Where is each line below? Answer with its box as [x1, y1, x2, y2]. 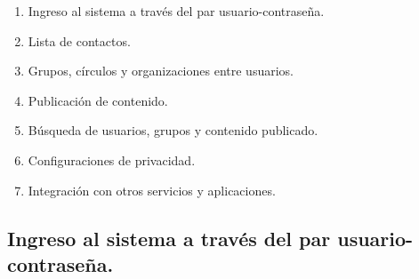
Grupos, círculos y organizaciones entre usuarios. [28, 61, 294, 80]
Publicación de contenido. [28, 91, 168, 109]
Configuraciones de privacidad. [28, 150, 196, 169]
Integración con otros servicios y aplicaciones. [28, 180, 276, 199]
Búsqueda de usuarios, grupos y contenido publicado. [28, 121, 318, 139]
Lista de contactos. [28, 31, 131, 50]
